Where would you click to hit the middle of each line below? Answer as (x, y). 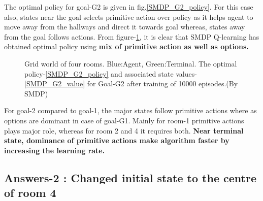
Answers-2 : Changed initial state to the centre (130, 177)
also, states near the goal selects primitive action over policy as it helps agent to (129, 16)
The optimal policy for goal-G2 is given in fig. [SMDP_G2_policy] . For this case (129, 7)
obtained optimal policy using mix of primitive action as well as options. (126, 46)
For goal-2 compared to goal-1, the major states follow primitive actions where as (130, 110)
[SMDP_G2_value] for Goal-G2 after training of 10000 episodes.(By (131, 83)
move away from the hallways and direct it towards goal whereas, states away (125, 27)
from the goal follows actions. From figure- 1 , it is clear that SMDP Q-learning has (132, 36)
